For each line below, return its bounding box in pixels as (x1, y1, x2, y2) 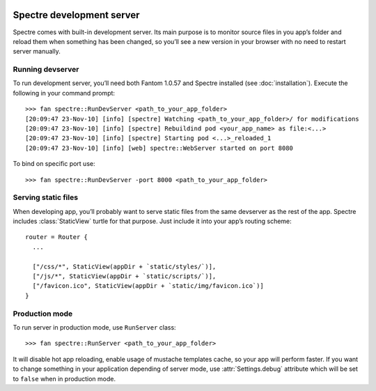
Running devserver (13, 65, 79, 75)
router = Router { (25, 233, 88, 241)
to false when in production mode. (13, 374, 116, 383)
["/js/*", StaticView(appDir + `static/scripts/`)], (32, 273, 217, 280)
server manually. (13, 47, 61, 56)
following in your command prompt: (13, 89, 115, 97)
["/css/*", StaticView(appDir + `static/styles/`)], (32, 262, 217, 270)
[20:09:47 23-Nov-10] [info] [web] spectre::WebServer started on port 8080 (25, 144, 294, 152)
